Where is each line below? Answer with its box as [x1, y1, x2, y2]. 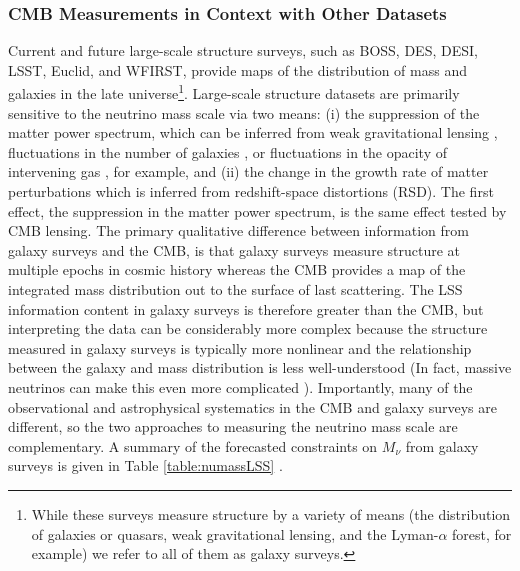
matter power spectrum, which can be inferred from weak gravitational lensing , [8, 122, 498, 143]
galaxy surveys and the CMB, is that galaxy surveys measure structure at [8, 239, 461, 260]
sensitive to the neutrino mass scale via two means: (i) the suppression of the [8, 102, 480, 123]
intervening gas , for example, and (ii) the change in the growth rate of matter [8, 161, 489, 182]
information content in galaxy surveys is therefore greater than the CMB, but [8, 298, 484, 319]
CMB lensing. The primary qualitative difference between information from [8, 220, 469, 241]
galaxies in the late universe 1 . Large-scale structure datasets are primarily [8, 80, 460, 104]
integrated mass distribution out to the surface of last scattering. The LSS [8, 279, 463, 299]
